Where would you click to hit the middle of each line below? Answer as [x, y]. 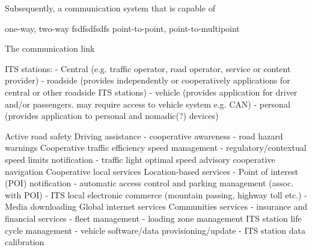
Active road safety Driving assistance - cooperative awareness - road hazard [144, 136]
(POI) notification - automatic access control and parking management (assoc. [149, 183]
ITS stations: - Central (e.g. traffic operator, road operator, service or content [148, 68]
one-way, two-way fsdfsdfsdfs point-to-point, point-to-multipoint [122, 28]
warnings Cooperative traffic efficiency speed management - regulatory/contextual [156, 148]
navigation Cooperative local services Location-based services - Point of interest [151, 171]
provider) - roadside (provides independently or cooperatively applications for [148, 80]
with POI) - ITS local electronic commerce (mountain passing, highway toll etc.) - [156, 194]
